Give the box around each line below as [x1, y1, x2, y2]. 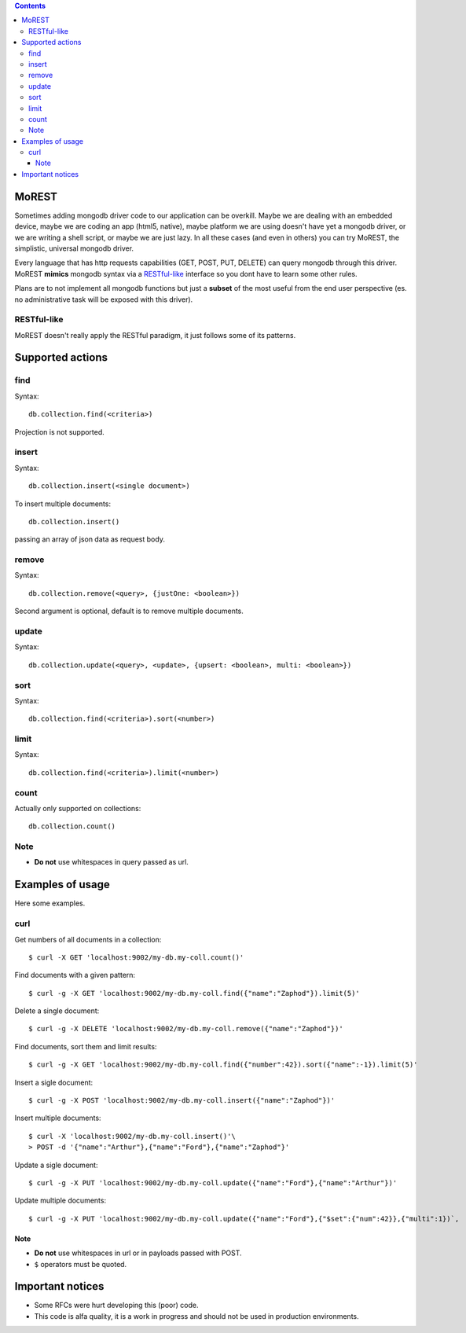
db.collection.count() [28, 822, 116, 831]
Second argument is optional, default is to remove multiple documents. [14, 606, 244, 616]
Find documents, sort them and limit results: [14, 1041, 157, 1051]
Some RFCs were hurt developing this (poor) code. [34, 1301, 199, 1310]
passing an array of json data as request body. [14, 534, 165, 544]
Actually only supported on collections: [14, 803, 141, 813]
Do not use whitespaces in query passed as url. [34, 857, 189, 867]
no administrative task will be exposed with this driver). [14, 295, 193, 304]
